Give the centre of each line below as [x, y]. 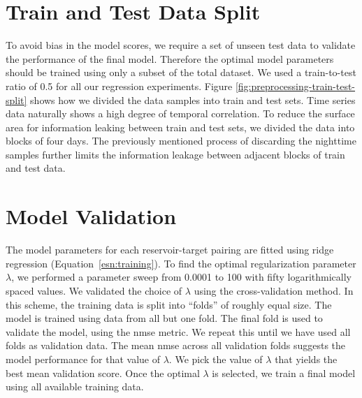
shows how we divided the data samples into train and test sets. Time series [193, 99]
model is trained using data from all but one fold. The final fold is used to [164, 318]
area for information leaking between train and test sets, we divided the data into [180, 127]
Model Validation [91, 216]
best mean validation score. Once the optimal [103, 373]
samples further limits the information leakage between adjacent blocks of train [175, 154]
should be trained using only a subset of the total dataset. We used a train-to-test [181, 72]
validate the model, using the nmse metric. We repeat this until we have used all [178, 331]
